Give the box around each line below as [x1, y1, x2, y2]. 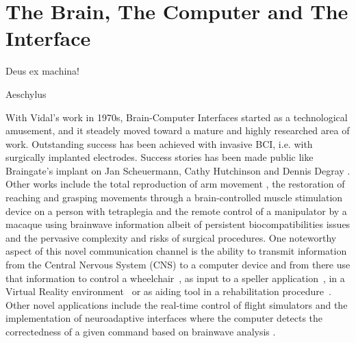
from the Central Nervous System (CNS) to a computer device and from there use [5, 257, 351, 272]
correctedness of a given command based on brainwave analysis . [5, 325, 276, 338]
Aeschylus [5, 86, 47, 101]
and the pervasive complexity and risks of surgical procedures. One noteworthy [5, 230, 337, 244]
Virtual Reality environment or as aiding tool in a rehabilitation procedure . [5, 284, 331, 298]
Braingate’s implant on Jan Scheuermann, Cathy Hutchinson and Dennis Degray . [5, 163, 351, 177]
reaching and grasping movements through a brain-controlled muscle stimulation [5, 190, 343, 205]
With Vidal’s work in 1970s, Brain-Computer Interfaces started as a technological [5, 110, 348, 124]
